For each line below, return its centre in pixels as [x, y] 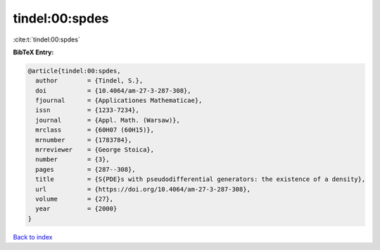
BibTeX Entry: [33, 52]
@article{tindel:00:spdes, [74, 71]
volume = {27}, [75, 199]
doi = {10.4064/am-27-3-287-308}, [113, 90]
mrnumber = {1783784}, [84, 140]
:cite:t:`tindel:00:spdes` [46, 39]
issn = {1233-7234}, [88, 110]
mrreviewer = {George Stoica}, [95, 150]
